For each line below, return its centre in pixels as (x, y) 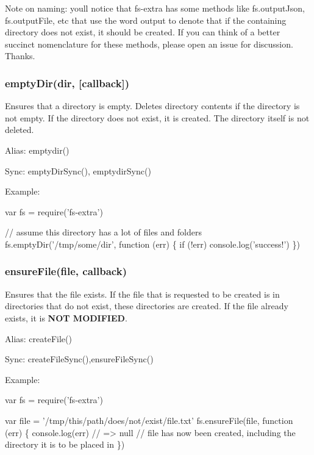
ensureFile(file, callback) (66, 271)
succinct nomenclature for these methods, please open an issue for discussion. (149, 44)
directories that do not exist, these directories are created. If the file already (147, 306)
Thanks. (20, 56)
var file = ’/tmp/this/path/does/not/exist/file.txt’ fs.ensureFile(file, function (149, 420)
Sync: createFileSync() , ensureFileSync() (79, 359)
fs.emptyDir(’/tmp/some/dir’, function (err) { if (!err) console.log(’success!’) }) (152, 244)
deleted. (20, 130)
